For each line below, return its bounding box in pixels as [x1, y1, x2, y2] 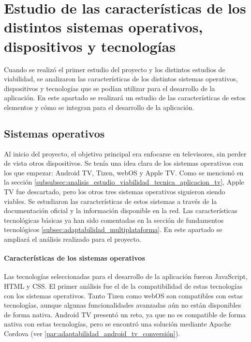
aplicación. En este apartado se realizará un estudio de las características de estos [4, 93, 246, 103]
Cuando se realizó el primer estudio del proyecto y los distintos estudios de [4, 64, 225, 74]
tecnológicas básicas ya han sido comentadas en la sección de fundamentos [4, 215, 224, 225]
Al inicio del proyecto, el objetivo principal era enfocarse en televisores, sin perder [4, 148, 247, 158]
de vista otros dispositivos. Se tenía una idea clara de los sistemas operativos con [4, 158, 244, 168]
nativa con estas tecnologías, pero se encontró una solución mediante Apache [4, 319, 231, 329]
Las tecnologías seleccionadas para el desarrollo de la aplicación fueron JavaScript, [4, 271, 248, 281]
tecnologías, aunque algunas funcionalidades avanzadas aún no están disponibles [4, 300, 241, 310]
